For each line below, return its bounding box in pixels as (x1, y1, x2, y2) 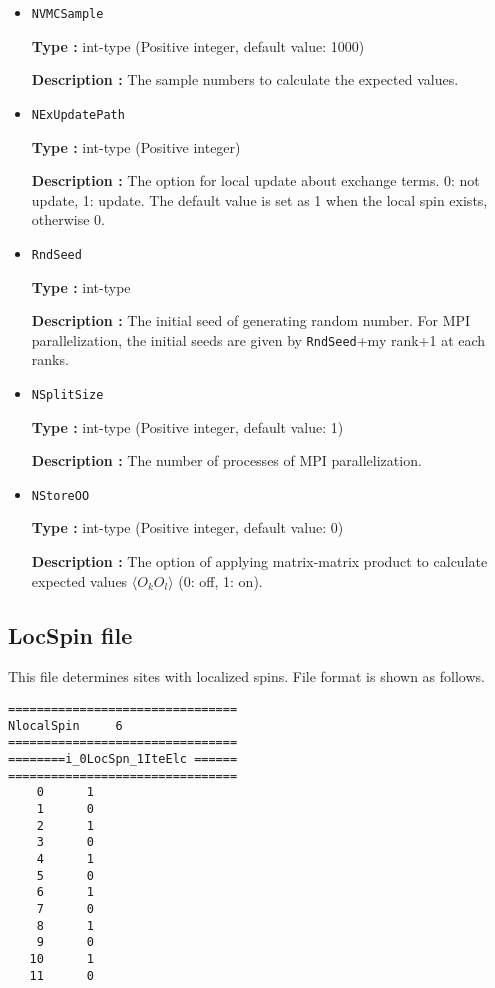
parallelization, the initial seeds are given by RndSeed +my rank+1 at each (31, 329, 486, 350)
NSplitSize (31, 387, 104, 402)
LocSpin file (8, 619, 133, 650)
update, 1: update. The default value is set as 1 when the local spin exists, (31, 189, 488, 210)
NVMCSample (31, 7, 104, 21)
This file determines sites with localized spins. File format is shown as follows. (8, 666, 485, 687)
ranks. (31, 349, 69, 370)
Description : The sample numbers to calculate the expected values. (31, 69, 459, 90)
